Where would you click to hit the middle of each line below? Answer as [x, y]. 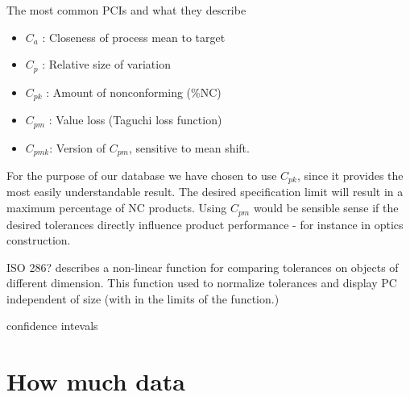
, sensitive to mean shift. [189, 147]
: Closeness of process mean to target [134, 37]
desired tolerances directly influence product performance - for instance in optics [205, 224]
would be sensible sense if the [326, 208]
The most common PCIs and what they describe [126, 10]
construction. [39, 240]
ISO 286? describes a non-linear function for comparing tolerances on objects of [203, 267]
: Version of [77, 147]
